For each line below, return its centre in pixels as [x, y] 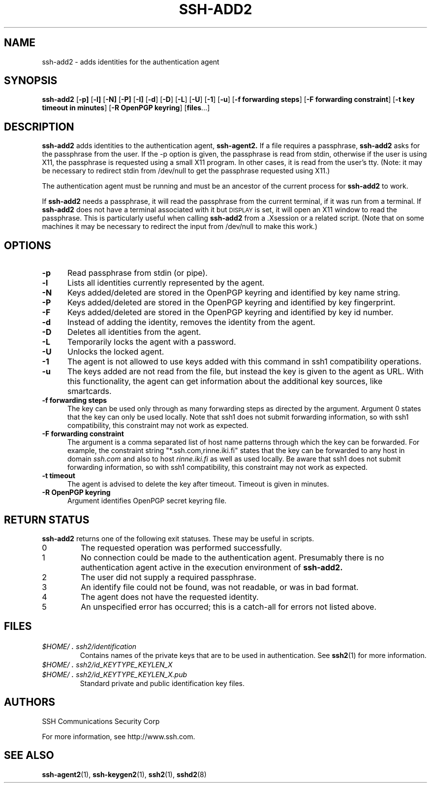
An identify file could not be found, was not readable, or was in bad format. [220, 587]
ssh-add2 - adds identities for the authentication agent [131, 62]
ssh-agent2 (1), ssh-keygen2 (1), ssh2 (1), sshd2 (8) [124, 774]
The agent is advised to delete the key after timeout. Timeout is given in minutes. [198, 484]
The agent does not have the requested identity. [170, 597]
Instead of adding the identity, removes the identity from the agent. [191, 322]
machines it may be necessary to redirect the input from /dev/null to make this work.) [180, 227]
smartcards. [89, 391]
